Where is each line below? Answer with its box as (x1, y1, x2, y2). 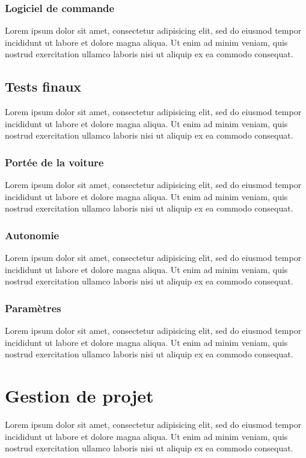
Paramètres (5, 300, 61, 315)
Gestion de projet (5, 383, 154, 408)
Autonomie (5, 227, 60, 242)
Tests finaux (5, 77, 82, 96)
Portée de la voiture (5, 154, 104, 169)
